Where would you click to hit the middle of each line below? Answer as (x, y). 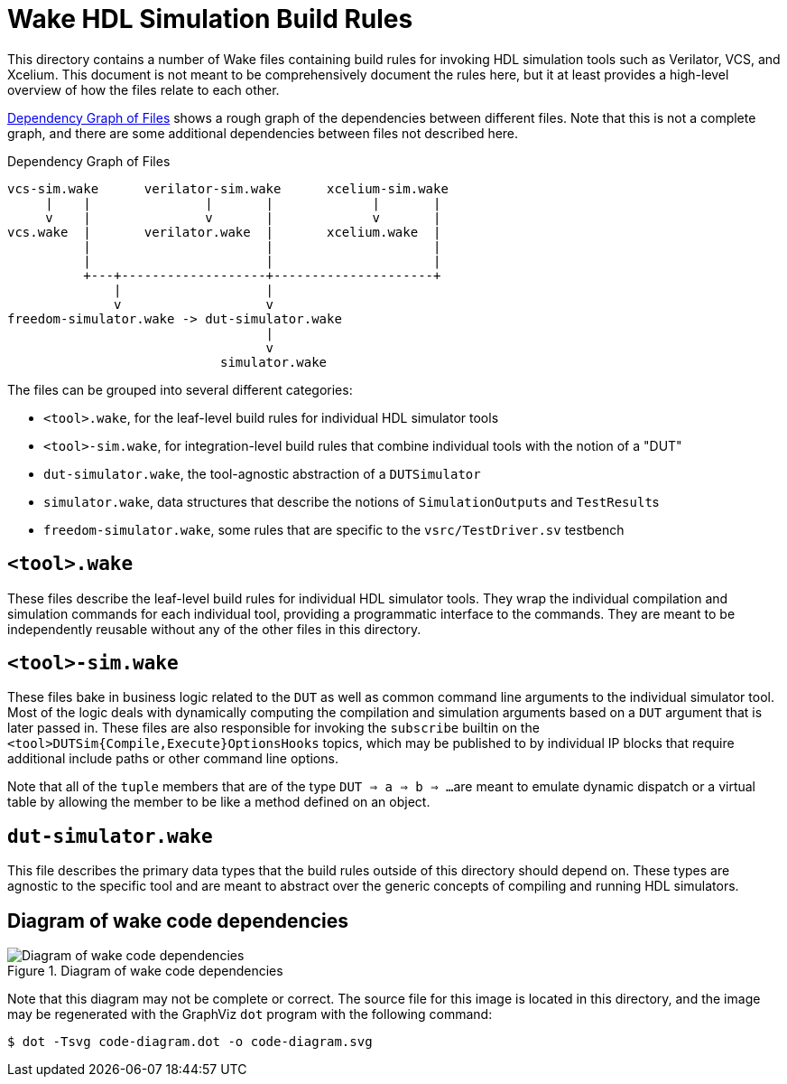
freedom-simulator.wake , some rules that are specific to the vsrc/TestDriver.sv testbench (334, 529)
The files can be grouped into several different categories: (180, 389)
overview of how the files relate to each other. (144, 89)
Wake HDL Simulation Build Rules (210, 19)
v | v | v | (243, 217)
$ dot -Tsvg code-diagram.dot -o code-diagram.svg (190, 1042)
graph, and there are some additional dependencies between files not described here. (263, 133)
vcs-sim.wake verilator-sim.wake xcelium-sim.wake (228, 188)
